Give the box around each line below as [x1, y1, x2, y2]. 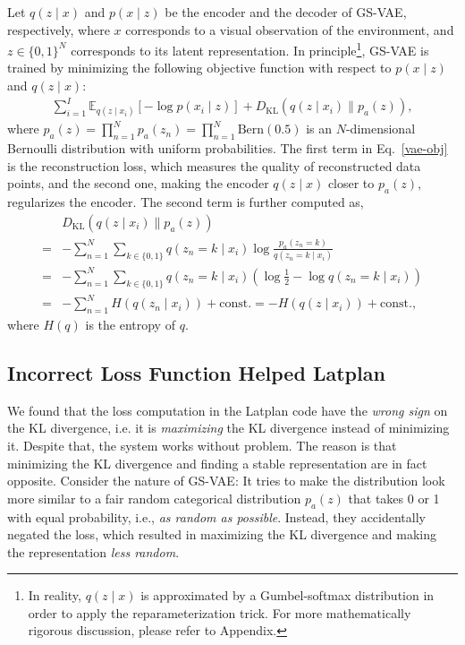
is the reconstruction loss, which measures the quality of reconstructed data [7, 156, 421, 175]
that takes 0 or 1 [348, 488, 440, 507]
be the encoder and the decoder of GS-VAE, [165, 3, 407, 21]
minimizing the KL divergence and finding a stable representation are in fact [7, 453, 427, 472]
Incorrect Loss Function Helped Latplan [7, 358, 385, 386]
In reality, [28, 586, 81, 605]
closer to [327, 174, 375, 193]
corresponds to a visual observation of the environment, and [125, 20, 454, 39]
